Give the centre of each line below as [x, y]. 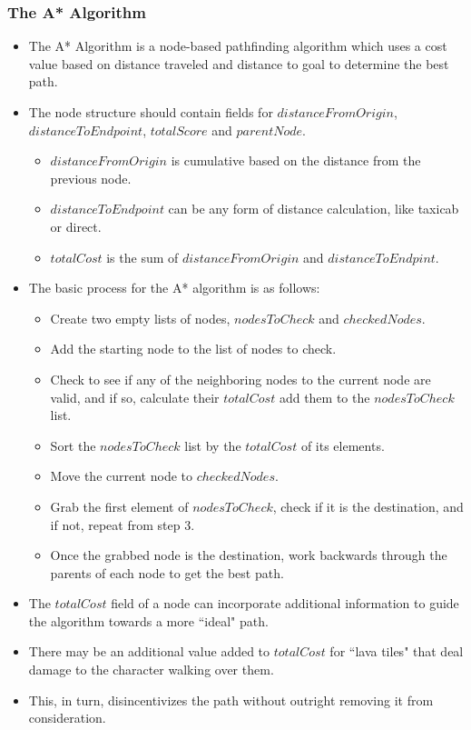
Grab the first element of [119, 506]
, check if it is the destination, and [368, 506]
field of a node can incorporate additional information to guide [285, 603]
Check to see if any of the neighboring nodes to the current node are [240, 379]
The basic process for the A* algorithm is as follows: [174, 288]
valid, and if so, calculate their [135, 397]
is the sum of [142, 257]
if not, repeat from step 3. [123, 524]
